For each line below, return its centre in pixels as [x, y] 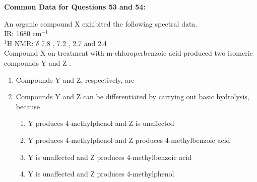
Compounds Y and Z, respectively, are [75, 79]
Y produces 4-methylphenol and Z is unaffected [101, 123]
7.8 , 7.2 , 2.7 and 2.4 [74, 43]
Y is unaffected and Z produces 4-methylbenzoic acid [110, 157]
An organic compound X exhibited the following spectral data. [101, 23]
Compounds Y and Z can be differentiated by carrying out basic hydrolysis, [133, 97]
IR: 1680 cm [23, 33]
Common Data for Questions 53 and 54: [75, 7]
